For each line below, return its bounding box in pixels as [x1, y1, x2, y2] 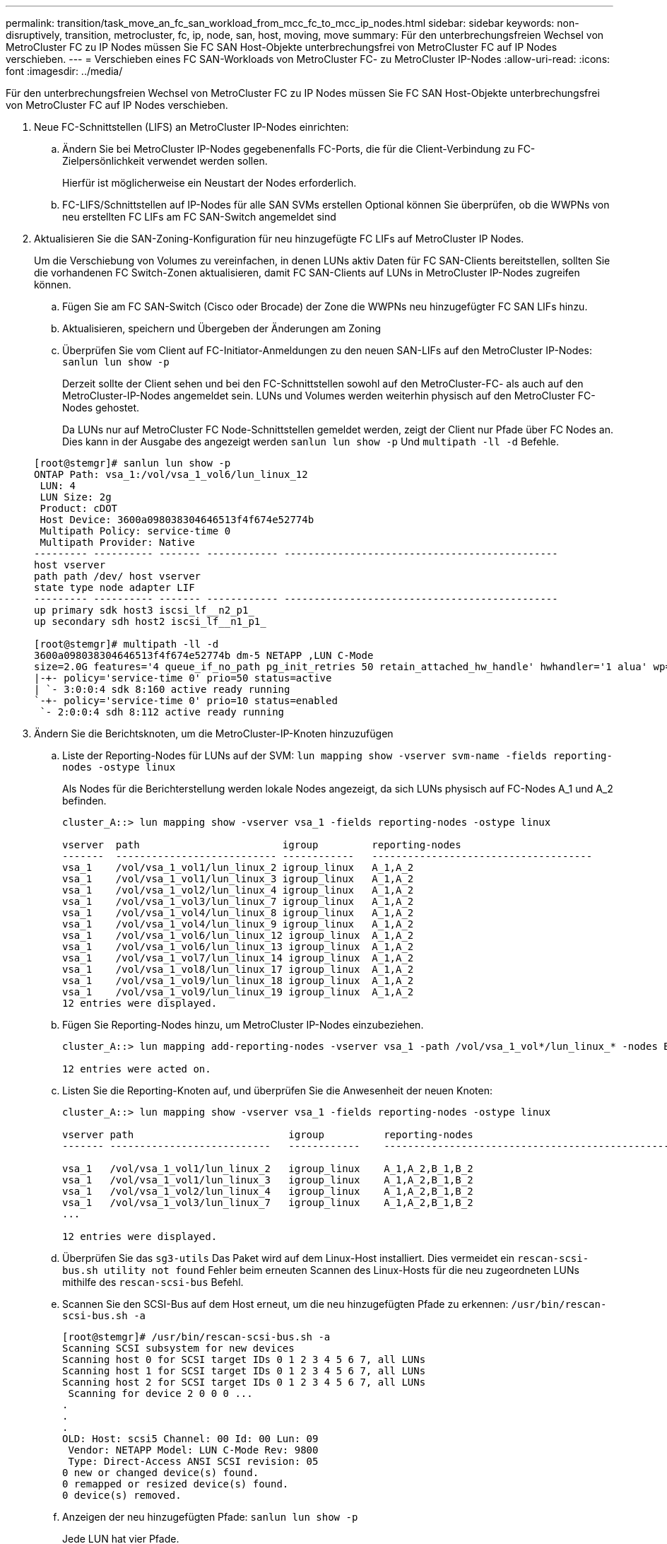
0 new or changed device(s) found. [62, 1467, 259, 1478]
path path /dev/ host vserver [34, 571, 201, 582]
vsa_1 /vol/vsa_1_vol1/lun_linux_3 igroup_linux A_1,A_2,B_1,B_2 [62, 1174, 473, 1186]
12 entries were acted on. [62, 1063, 211, 1075]
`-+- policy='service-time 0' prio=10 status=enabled [34, 695, 338, 706]
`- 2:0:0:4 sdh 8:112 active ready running [40, 706, 285, 718]
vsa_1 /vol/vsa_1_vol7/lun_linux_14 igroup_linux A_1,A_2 [62, 952, 414, 964]
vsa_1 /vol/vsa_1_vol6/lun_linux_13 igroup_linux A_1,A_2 [62, 941, 414, 952]
